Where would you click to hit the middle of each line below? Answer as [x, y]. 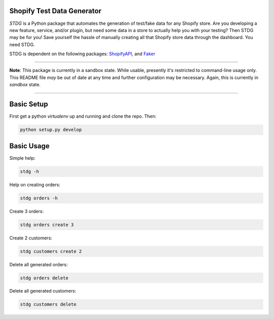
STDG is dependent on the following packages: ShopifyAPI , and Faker [82, 54]
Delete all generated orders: [39, 264]
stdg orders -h [39, 198]
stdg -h [29, 171]
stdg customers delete [48, 305]
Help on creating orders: [35, 185]
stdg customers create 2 [51, 251]
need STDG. [22, 44]
